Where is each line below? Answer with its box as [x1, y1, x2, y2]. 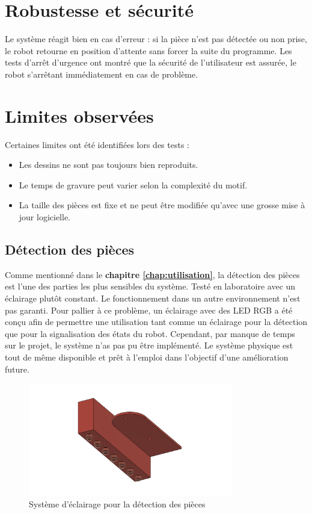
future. [5, 362, 29, 375]
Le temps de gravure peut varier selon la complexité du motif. [19, 178, 248, 191]
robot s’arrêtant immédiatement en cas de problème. [5, 67, 198, 80]
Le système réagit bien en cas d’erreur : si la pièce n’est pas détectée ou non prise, [5, 33, 307, 45]
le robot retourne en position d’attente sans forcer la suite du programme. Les [5, 44, 292, 57]
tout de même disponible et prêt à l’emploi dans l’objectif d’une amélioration [5, 350, 289, 363]
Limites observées [5, 103, 154, 128]
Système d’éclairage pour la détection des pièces [29, 498, 206, 510]
